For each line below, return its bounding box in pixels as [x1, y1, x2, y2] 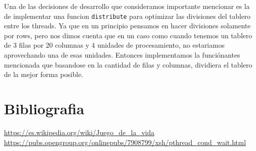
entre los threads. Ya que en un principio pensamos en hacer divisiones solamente [4, 20, 251, 31]
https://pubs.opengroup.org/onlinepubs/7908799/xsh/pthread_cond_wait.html [4, 137, 246, 147]
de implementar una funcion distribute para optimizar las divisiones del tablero [4, 10, 251, 21]
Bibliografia [4, 98, 85, 118]
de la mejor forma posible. [4, 69, 83, 79]
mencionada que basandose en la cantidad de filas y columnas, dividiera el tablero [4, 59, 253, 70]
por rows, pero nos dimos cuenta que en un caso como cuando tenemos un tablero [4, 30, 253, 40]
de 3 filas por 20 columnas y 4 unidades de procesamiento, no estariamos [4, 40, 225, 50]
